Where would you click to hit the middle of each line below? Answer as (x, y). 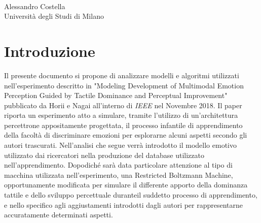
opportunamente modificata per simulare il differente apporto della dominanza (126, 185)
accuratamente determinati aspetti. (59, 215)
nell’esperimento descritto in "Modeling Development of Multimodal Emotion (124, 85)
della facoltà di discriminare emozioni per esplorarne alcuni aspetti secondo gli (126, 135)
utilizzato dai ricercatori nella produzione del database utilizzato (104, 155)
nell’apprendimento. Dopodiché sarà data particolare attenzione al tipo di (118, 165)
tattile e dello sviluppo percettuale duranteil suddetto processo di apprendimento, (131, 195)
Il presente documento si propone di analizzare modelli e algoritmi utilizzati (122, 75)
